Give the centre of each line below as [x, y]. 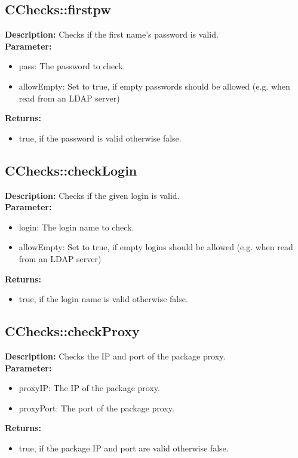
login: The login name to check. [76, 227]
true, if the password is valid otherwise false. [100, 138]
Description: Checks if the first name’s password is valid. [112, 34]
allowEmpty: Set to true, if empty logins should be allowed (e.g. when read [156, 247]
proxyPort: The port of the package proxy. [96, 408]
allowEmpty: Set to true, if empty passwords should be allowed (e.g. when [154, 86]
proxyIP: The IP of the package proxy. [89, 388]
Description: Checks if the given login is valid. [92, 195]
